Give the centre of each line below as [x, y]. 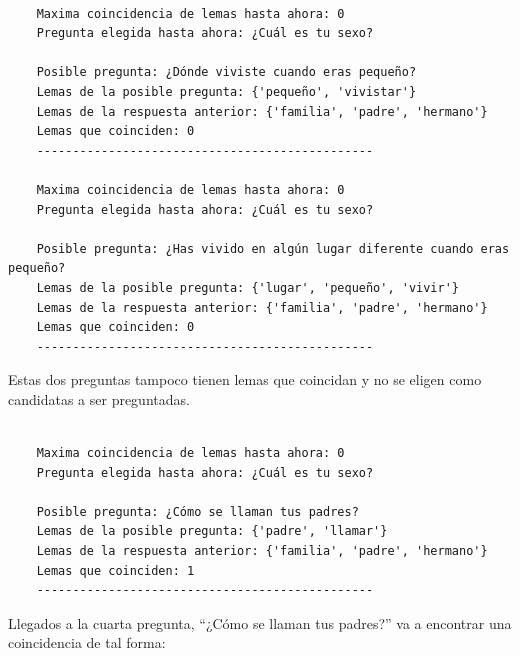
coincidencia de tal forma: [87, 642]
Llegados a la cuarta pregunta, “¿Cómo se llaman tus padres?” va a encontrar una [260, 622]
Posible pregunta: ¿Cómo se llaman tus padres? [197, 511]
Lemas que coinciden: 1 [115, 570]
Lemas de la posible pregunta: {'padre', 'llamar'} [212, 531]
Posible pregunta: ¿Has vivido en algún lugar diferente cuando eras [273, 248]
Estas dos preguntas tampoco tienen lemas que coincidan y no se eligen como [245, 379]
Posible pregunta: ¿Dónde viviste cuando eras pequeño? [226, 72]
